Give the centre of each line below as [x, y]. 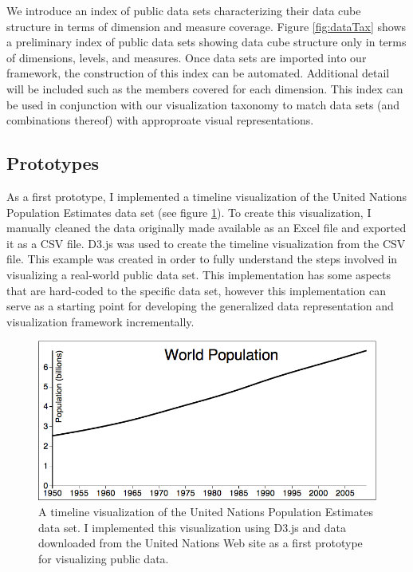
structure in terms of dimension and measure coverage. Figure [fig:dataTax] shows [206, 26]
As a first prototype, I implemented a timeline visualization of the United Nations [207, 196]
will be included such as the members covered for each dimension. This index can [205, 88]
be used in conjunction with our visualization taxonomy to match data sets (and [203, 104]
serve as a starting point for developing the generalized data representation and [200, 306]
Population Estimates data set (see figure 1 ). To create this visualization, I [189, 212]
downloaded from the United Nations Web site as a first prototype [201, 543]
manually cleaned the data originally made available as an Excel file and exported [206, 228]
